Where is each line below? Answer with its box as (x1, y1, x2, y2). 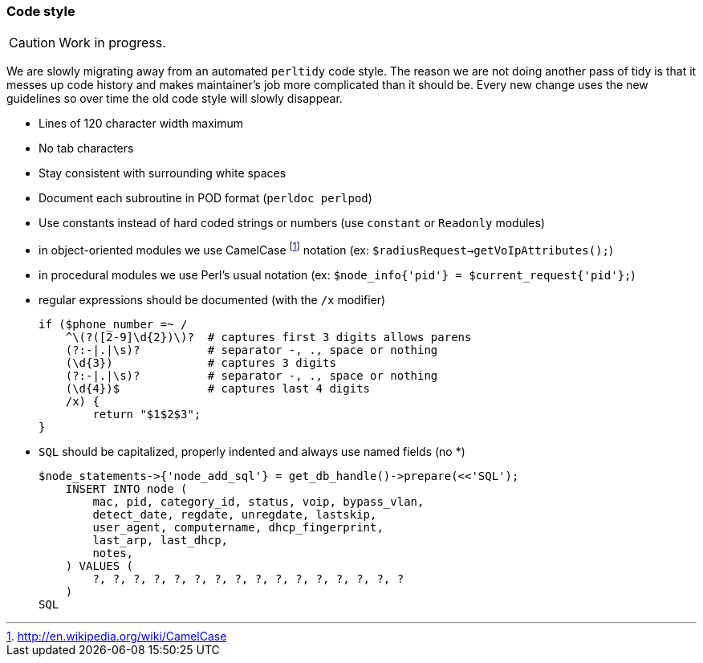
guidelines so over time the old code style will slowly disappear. (6, 92, 343, 106)
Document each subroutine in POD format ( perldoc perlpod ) (39, 191, 372, 205)
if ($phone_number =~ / (39, 318, 188, 331)
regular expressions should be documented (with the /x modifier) (39, 293, 386, 307)
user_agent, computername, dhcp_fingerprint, (92, 521, 384, 535)
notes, (92, 547, 134, 560)
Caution (9, 35, 56, 51)
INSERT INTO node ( (65, 482, 188, 496)
